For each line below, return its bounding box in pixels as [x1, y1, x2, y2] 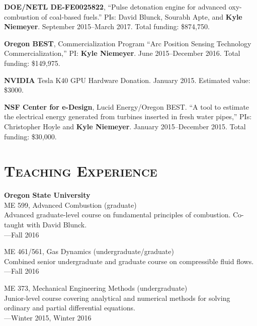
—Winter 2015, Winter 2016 [4, 312, 92, 322]
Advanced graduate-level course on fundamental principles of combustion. [4, 209, 231, 220]
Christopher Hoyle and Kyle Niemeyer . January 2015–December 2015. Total [4, 121, 246, 131]
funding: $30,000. [4, 131, 57, 141]
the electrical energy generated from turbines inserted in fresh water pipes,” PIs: [4, 111, 252, 122]
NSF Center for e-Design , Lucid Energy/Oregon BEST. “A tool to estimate [4, 101, 249, 112]
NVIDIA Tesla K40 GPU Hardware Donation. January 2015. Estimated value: [4, 74, 250, 85]
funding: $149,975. [4, 57, 60, 68]
